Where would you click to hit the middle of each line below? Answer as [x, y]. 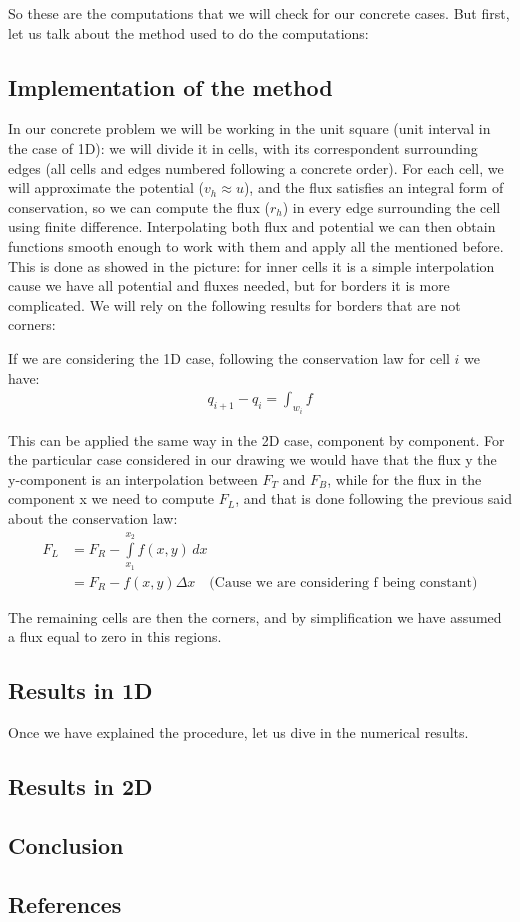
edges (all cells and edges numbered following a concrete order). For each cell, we [256, 167]
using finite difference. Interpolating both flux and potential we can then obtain [252, 226]
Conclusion [66, 844]
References [65, 903]
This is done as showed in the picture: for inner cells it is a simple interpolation [251, 265]
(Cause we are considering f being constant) [343, 582]
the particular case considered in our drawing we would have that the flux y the [252, 459]
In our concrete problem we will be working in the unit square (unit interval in [249, 128]
